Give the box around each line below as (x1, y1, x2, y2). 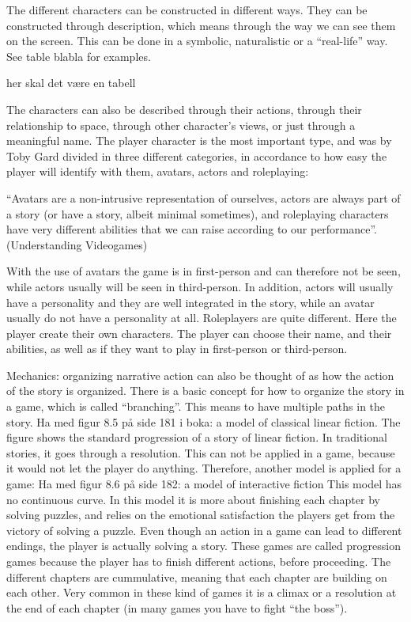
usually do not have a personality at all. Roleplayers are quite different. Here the (6, 309, 397, 326)
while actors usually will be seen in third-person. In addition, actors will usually (6, 278, 394, 294)
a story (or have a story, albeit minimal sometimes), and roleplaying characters (6, 205, 389, 222)
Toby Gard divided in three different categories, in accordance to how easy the (6, 147, 387, 164)
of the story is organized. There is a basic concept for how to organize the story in (6, 382, 405, 399)
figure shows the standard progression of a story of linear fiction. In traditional (6, 429, 387, 446)
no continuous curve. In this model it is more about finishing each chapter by (6, 491, 380, 507)
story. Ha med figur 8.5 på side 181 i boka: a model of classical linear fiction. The (6, 413, 401, 430)
